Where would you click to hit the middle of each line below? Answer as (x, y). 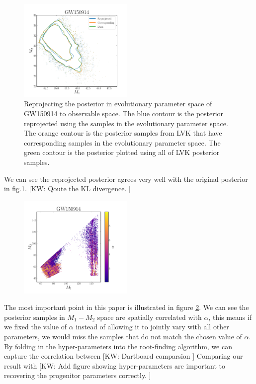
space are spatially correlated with (149, 317)
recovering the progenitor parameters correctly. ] (78, 375)
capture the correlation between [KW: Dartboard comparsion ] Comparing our (124, 356)
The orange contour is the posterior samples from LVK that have (123, 133)
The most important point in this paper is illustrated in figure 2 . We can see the (127, 307)
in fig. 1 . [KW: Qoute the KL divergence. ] (67, 189)
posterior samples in (35, 317)
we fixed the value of (35, 327)
